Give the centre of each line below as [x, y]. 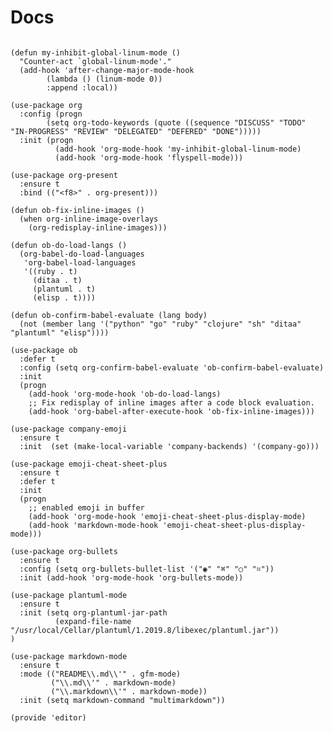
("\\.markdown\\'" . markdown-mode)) [129, 691]
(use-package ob [44, 350]
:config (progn [51, 114]
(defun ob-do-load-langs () [69, 245]
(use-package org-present [64, 175]
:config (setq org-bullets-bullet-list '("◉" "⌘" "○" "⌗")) [147, 569]
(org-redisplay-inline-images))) [98, 227]
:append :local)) [82, 87]
